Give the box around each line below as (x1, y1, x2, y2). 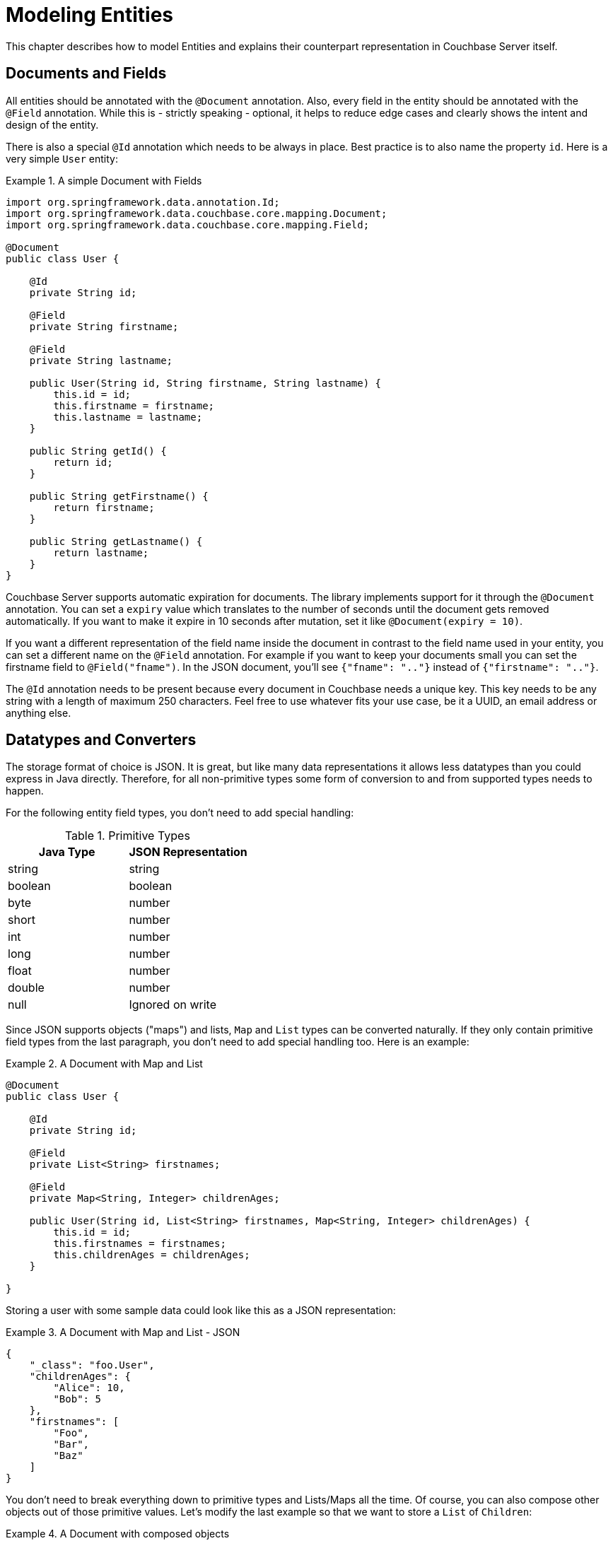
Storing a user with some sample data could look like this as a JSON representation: (6, 1304, 396, 1317)
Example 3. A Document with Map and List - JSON (6, 1326, 240, 1339)
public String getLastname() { (29, 535, 203, 547)
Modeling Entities (6, 3, 174, 27)
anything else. (6, 706, 71, 719)
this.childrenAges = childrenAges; (53, 1249, 250, 1261)
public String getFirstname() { (29, 490, 209, 502)
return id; (53, 456, 113, 468)
